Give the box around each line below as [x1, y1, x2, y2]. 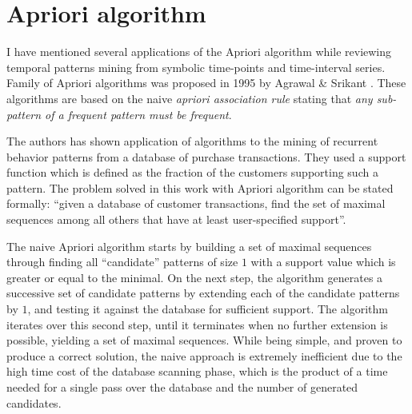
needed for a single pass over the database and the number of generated [6, 379, 358, 395]
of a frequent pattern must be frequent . [45, 105, 232, 122]
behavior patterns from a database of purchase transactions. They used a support [6, 148, 406, 165]
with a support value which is [250, 253, 396, 270]
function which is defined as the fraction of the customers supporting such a [6, 164, 378, 181]
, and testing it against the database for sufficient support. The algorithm [27, 301, 388, 317]
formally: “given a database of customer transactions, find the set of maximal [6, 195, 386, 212]
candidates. [6, 394, 62, 411]
